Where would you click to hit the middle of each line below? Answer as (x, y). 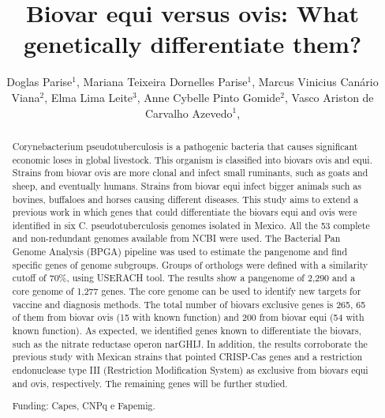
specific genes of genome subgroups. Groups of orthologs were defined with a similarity (190, 264)
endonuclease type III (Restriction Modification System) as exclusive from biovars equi (190, 370)
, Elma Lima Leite (89, 97)
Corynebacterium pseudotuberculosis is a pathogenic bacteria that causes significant (185, 146)
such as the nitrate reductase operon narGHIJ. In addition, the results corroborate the (190, 343)
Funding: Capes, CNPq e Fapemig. (84, 406)
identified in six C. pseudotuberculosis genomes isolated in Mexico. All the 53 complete (191, 225)
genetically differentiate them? (192, 44)
